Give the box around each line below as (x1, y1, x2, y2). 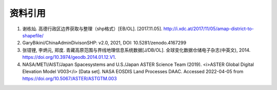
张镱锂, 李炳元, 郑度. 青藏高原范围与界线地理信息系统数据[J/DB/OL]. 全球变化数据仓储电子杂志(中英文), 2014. (22, 47, 251, 53)
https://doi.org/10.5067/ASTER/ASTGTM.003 (22, 76, 117, 82)
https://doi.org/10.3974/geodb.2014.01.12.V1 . (22, 54, 116, 60)
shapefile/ (22, 32, 44, 38)
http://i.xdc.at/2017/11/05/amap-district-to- (163, 26, 254, 32)
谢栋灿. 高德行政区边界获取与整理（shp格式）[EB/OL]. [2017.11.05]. (22, 26, 163, 32)
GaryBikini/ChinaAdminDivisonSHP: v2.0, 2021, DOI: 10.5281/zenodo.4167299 (22, 40, 187, 46)
